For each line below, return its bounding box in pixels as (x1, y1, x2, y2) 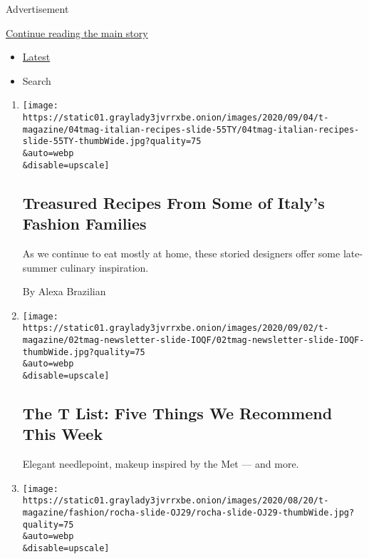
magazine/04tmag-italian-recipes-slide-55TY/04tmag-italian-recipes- (22, 124, 360, 135)
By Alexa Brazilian (22, 284, 106, 299)
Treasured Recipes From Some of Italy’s (22, 191, 325, 213)
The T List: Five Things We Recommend (22, 402, 333, 424)
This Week (22, 423, 103, 445)
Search (22, 73, 51, 88)
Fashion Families (22, 212, 147, 235)
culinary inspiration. (60, 260, 149, 275)
